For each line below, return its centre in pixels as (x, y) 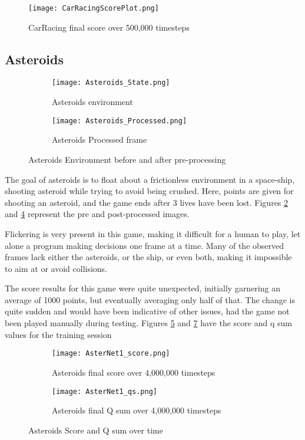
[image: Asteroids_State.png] (111, 83)
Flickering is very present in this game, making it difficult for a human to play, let (153, 233)
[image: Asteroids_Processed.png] (120, 121)
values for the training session (58, 334)
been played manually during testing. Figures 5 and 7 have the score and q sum (148, 323)
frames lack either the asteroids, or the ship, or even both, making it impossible (148, 257)
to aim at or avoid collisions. (56, 268)
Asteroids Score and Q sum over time (96, 430)
